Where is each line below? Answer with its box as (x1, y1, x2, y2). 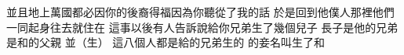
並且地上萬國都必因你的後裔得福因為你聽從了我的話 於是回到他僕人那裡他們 (6, 4, 395, 19)
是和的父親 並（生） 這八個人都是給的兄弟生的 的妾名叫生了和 (6, 34, 325, 50)
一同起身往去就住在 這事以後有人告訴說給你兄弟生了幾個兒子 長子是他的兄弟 (6, 19, 399, 35)
